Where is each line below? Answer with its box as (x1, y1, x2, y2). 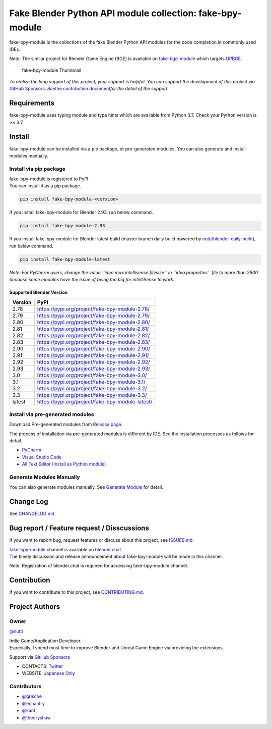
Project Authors (9, 602, 60, 611)
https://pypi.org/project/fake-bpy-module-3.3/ (37, 391, 147, 398)
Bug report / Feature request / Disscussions (9, 524, 150, 533)
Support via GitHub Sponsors (9, 654, 71, 660)
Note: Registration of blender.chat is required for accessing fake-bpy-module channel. (9, 563, 188, 569)
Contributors (9, 683, 42, 690)
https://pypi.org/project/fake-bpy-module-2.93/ (37, 365, 151, 372)
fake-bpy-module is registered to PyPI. (9, 176, 90, 182)
